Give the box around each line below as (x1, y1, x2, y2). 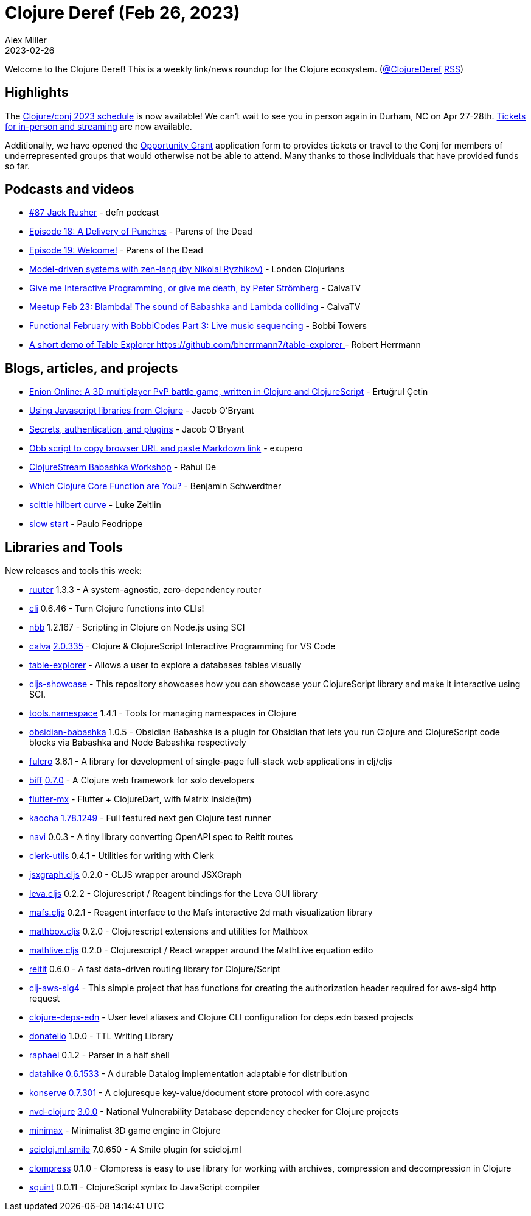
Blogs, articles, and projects (5, 360, 178, 376)
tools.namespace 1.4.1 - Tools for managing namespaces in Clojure (29, 708, 297, 719)
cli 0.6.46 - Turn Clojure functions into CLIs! (29, 603, 204, 614)
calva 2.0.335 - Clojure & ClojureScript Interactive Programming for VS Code (29, 641, 336, 652)
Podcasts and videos (5, 182, 134, 197)
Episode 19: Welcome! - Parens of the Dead (29, 245, 203, 256)
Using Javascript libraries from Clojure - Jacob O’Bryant (29, 405, 254, 416)
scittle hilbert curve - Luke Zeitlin (29, 500, 161, 511)
